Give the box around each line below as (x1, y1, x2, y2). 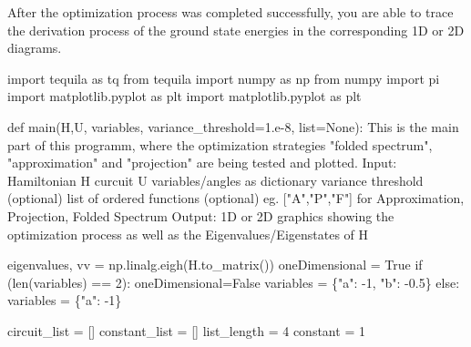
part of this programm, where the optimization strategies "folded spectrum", (7, 135, 433, 154)
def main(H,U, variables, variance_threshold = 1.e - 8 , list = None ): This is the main (7, 117, 459, 136)
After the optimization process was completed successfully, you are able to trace (7, 3, 454, 21)
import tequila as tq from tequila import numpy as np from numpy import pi (7, 68, 440, 87)
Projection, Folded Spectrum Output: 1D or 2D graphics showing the (7, 206, 394, 225)
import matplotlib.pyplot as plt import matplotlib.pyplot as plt (7, 87, 362, 106)
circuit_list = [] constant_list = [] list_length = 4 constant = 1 (7, 321, 365, 340)
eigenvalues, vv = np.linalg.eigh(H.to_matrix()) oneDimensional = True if (7, 255, 423, 274)
